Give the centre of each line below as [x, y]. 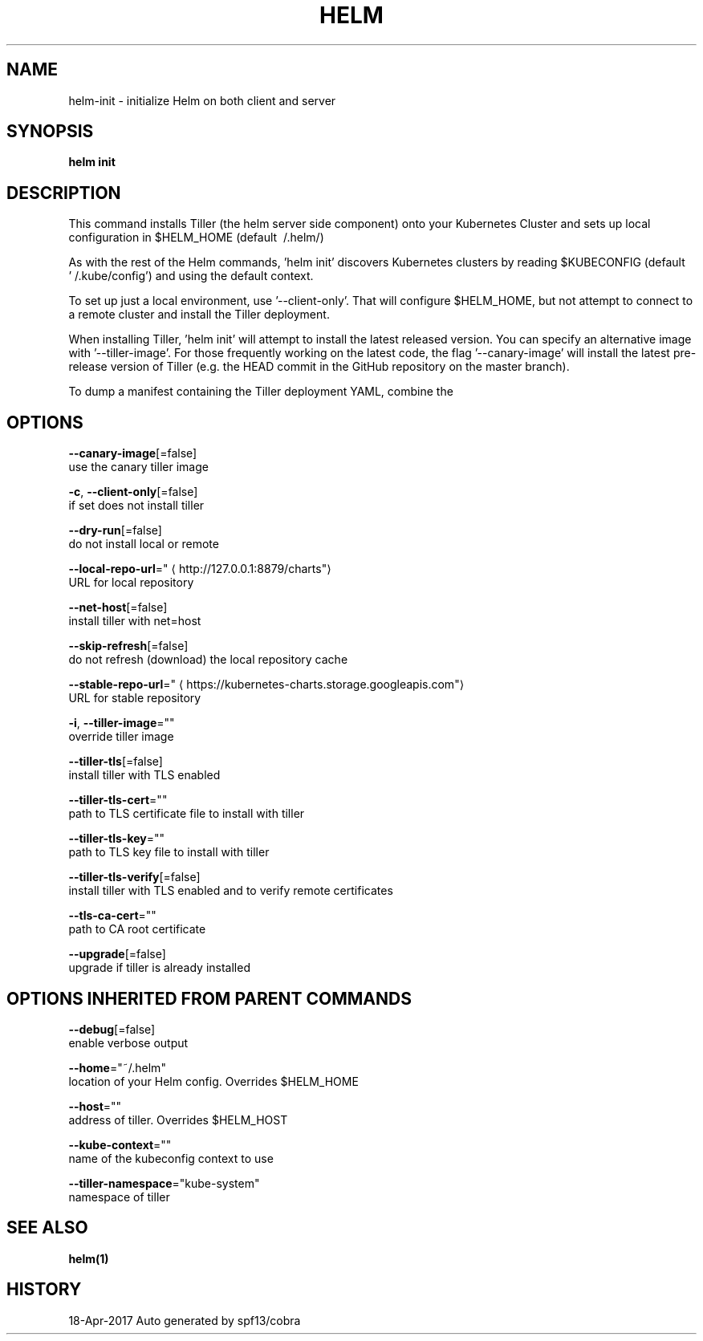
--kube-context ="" [120, 1144]
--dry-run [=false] [115, 530]
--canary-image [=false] [133, 453]
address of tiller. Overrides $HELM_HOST [178, 1120]
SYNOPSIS [50, 132]
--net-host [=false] [118, 608]
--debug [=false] [112, 1029]
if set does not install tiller [136, 506]
